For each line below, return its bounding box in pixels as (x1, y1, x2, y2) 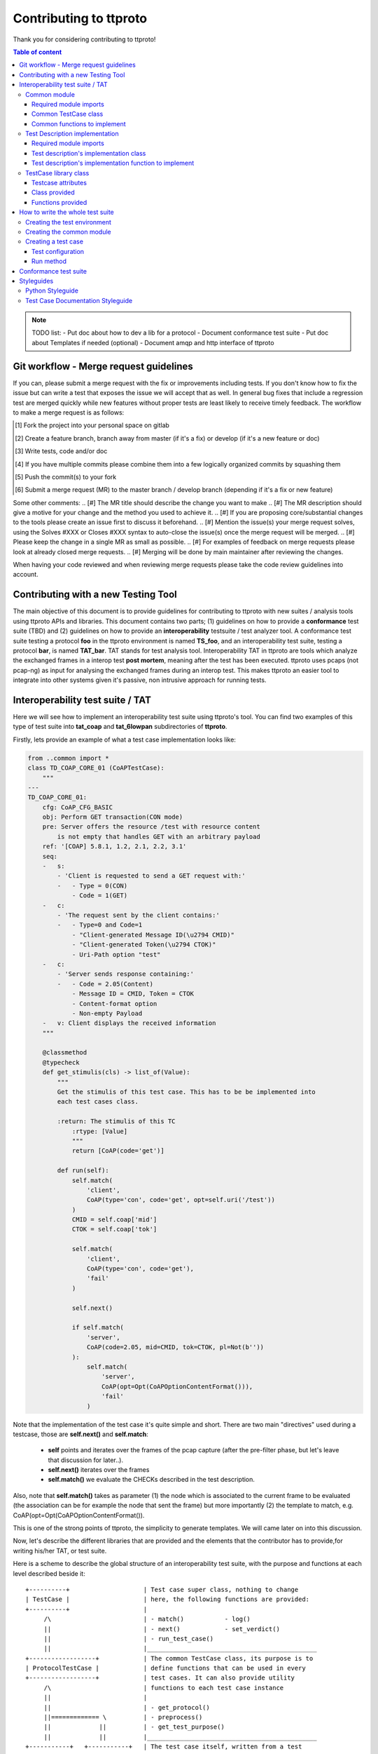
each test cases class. (57, 1098, 139, 1106)
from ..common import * (27, 754, 110, 762)
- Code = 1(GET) (71, 892, 128, 899)
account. (13, 570, 38, 579)
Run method (31, 257, 66, 266)
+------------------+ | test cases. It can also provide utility (25, 1674, 295, 1682)
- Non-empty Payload (71, 1009, 143, 1017)
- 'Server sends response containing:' (57, 970, 194, 978)
